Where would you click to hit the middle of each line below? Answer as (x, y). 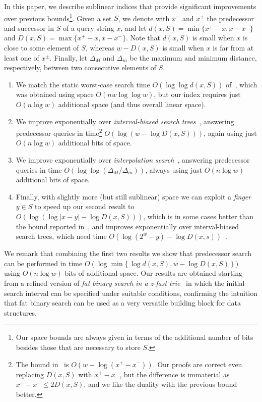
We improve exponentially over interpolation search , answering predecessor (133, 160)
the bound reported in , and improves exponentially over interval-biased (127, 226)
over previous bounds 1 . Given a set (58, 17)
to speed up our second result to (85, 206)
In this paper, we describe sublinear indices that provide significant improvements (130, 6)
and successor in (29, 28)
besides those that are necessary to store (78, 347)
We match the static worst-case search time (83, 84)
